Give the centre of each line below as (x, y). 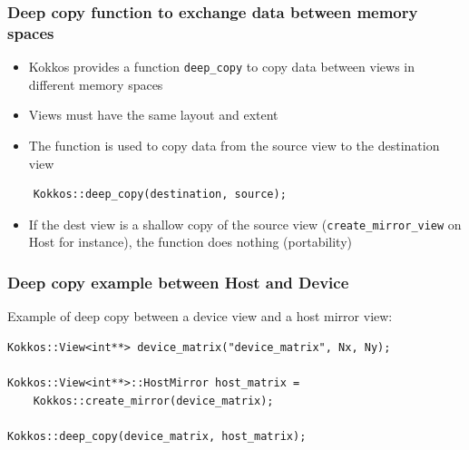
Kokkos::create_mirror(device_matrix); (153, 401)
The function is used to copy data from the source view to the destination (234, 145)
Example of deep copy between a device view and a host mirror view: (200, 316)
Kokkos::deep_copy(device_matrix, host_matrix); (157, 436)
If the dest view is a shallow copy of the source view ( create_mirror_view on (245, 224)
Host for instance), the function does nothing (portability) (190, 242)
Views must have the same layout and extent (153, 115)
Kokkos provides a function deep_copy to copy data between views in (221, 67)
